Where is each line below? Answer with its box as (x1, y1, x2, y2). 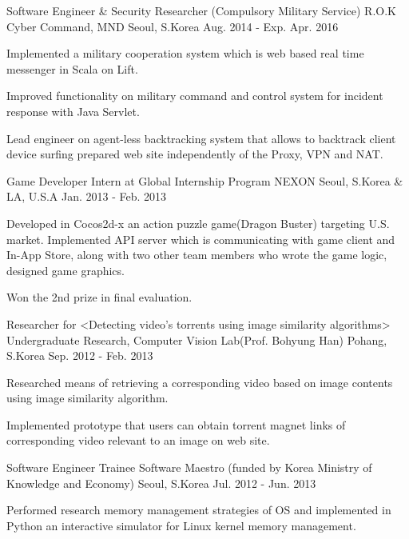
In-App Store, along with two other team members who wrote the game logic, (6, 246, 387, 263)
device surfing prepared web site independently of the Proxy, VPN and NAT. (6, 146, 383, 162)
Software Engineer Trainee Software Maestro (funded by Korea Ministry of (6, 459, 372, 476)
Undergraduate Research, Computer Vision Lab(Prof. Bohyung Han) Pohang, (6, 331, 387, 348)
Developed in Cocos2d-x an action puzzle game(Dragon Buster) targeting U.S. (6, 214, 390, 231)
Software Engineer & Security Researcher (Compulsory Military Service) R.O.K (6, 2, 396, 18)
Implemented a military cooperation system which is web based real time (6, 45, 364, 62)
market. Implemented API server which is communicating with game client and (6, 230, 395, 247)
